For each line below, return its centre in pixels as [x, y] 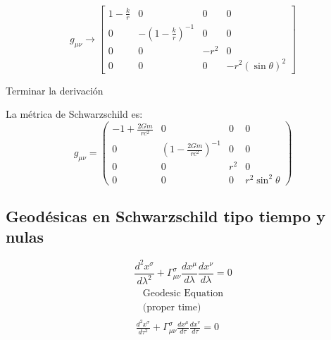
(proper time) [172, 308]
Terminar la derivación [55, 90]
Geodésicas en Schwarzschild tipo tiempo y [165, 216]
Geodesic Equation [183, 294]
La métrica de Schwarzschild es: [74, 114]
